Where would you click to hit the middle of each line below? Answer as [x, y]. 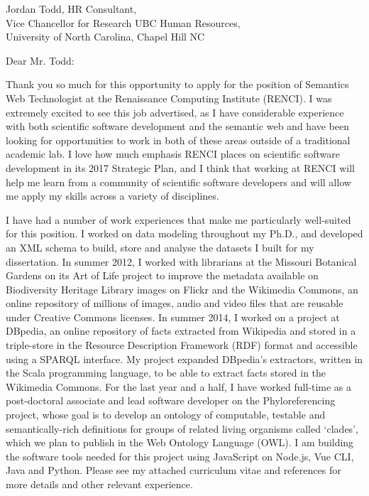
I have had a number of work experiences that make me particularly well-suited [178, 219]
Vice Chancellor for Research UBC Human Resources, [123, 22]
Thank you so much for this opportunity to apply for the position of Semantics [177, 84]
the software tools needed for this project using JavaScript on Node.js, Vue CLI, [180, 456]
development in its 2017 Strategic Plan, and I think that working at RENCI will [180, 167]
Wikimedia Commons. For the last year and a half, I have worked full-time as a [179, 386]
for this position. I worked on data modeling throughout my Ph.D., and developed [184, 233]
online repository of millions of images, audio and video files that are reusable [175, 303]
